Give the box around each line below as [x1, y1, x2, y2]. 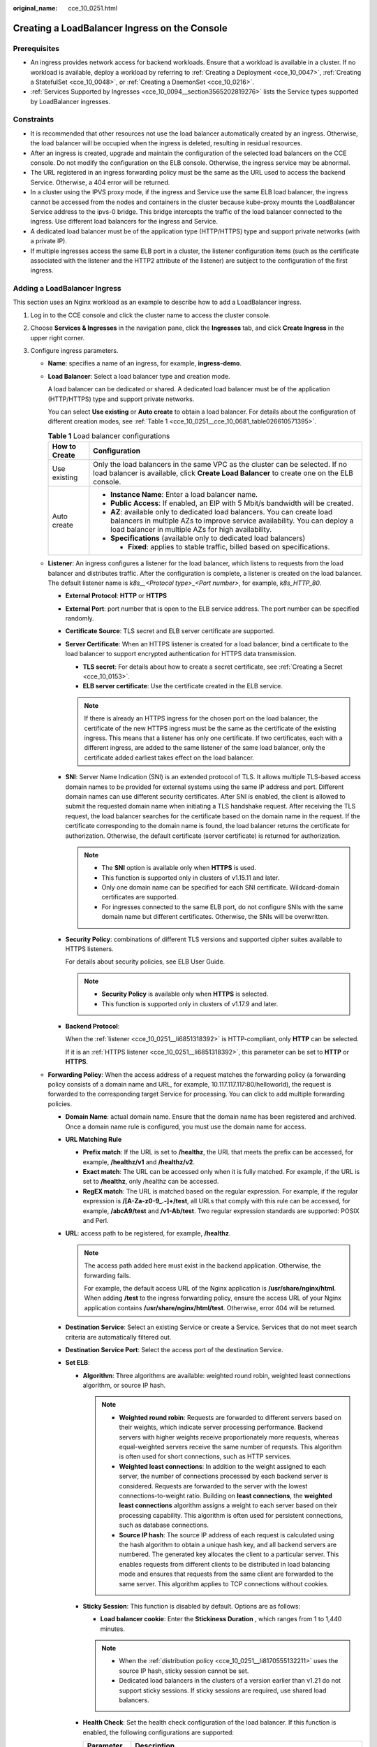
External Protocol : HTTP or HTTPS [65, 591, 168, 600]
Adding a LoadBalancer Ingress [13, 284, 121, 293]
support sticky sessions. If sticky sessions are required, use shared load [119, 1686, 327, 1695]
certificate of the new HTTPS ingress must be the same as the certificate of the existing [84, 724, 337, 732]
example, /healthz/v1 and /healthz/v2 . [82, 1157, 195, 1166]
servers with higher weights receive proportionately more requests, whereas [119, 1433, 339, 1441]
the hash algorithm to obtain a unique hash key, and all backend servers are [119, 1540, 337, 1549]
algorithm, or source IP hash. [82, 1381, 166, 1390]
